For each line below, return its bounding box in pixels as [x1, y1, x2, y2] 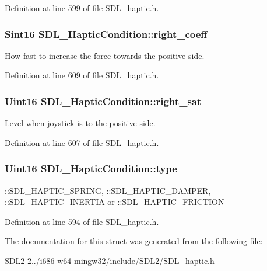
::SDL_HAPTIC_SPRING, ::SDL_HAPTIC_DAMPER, [5, 184, 211, 196]
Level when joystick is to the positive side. [5, 117, 156, 129]
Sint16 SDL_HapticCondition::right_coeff [5, 26, 208, 41]
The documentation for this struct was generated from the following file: [5, 235, 263, 247]
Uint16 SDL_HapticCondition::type [5, 161, 177, 176]
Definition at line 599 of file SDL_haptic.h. [5, 2, 159, 13]
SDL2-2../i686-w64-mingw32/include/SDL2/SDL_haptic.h [5, 255, 215, 266]
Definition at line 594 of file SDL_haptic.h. [5, 215, 159, 227]
